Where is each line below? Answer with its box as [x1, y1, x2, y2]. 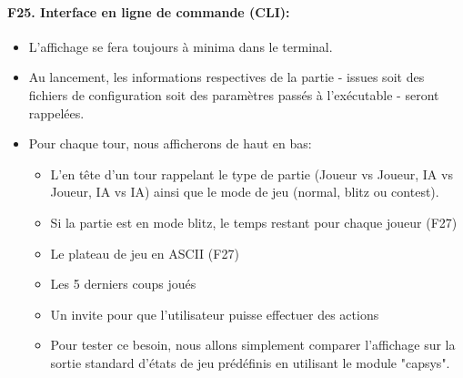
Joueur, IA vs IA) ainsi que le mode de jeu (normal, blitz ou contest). [50, 182, 439, 201]
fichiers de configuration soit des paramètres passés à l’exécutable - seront [28, 85, 439, 104]
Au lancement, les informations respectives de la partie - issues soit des [28, 67, 425, 87]
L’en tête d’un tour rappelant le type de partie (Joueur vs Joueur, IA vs [50, 164, 453, 183]
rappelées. [28, 103, 85, 122]
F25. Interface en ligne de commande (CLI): [7, 2, 290, 21]
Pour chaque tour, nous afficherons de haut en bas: [28, 134, 312, 153]
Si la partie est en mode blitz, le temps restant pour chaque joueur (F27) [50, 212, 458, 231]
